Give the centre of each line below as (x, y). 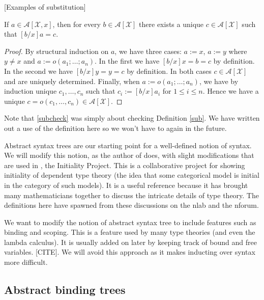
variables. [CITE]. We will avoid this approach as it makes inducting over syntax (130, 252)
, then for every (77, 24)
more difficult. (26, 262)
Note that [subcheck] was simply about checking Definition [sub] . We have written (132, 118)
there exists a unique (171, 24)
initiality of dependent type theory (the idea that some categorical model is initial (132, 175)
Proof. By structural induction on (56, 51)
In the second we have (38, 71)
